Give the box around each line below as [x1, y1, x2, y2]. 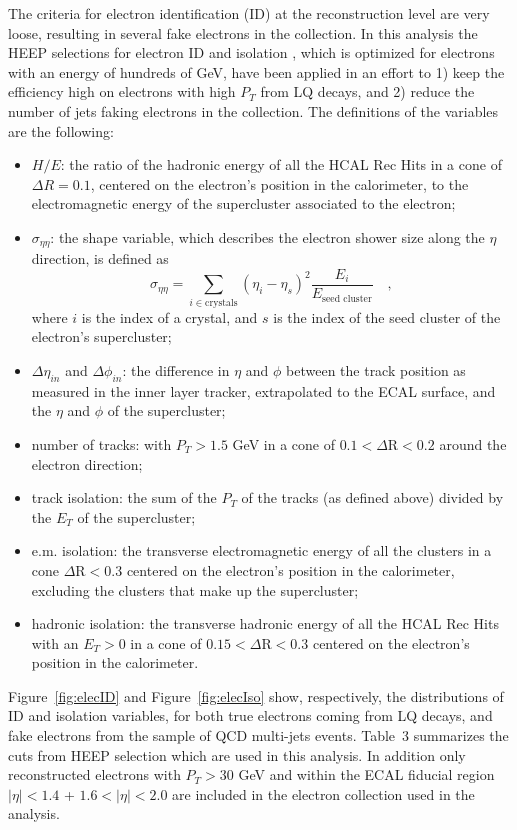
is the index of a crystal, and [81, 306, 258, 327]
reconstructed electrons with [8, 764, 181, 785]
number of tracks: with [31, 433, 172, 454]
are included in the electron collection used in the [172, 783, 475, 804]
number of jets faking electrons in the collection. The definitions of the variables [8, 100, 499, 121]
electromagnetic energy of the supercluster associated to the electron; [31, 193, 456, 214]
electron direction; [31, 453, 143, 474]
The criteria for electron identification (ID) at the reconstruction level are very [8, 3, 490, 23]
